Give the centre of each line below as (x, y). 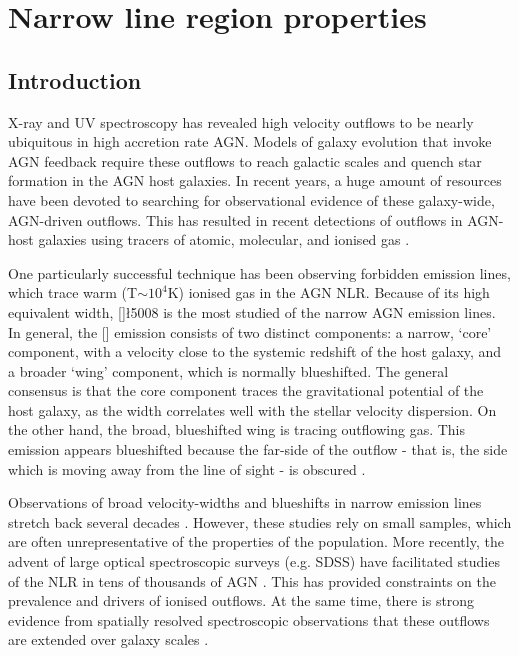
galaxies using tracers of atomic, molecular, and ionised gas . (224, 239)
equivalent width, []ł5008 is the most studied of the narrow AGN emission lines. (252, 311)
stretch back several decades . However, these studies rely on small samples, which (260, 521)
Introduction (75, 79)
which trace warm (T (73, 292)
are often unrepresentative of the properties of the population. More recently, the (256, 541)
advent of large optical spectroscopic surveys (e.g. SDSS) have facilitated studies (254, 561)
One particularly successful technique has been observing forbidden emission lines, (259, 272)
